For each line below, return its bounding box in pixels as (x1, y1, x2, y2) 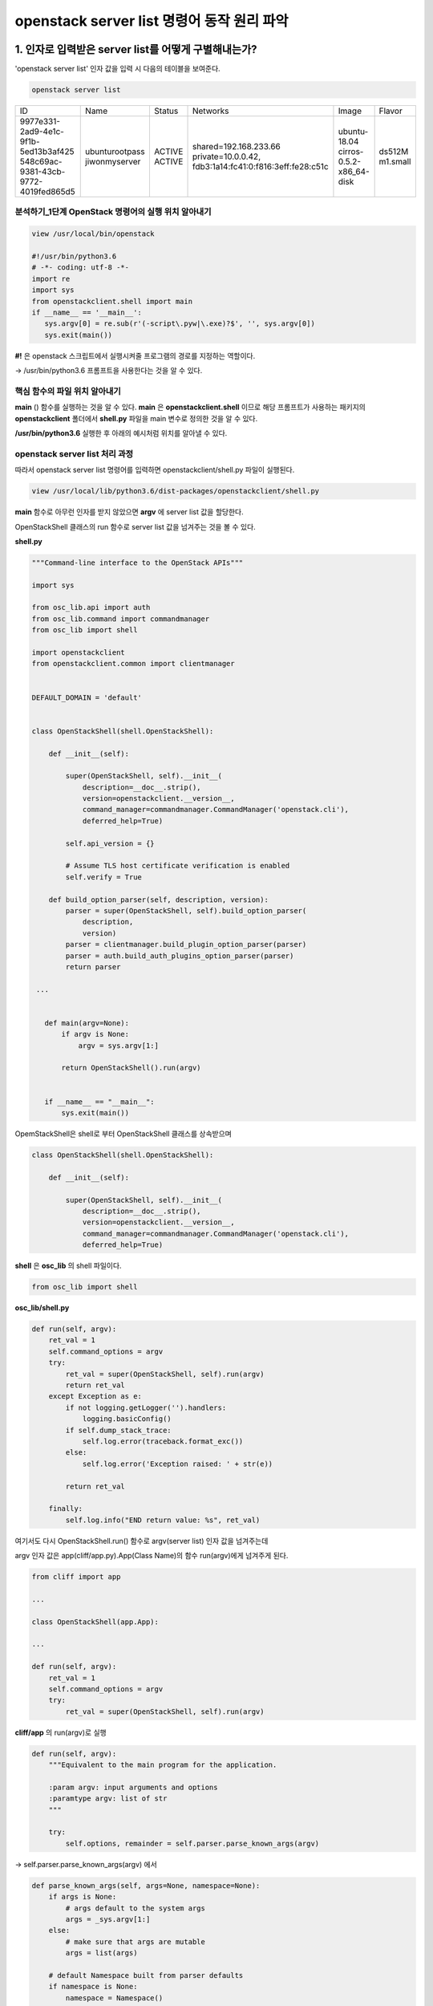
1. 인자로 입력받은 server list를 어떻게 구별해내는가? (14, 43, 257, 56)
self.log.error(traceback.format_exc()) (82, 1436, 244, 1446)
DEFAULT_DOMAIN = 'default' (31, 692, 142, 702)
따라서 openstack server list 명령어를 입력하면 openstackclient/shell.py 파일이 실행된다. (14, 465, 295, 475)
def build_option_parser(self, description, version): (48, 895, 269, 904)
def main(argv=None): (44, 1018, 130, 1027)
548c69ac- (19, 156, 63, 168)
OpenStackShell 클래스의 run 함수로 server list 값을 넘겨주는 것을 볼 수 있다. (14, 522, 256, 531)
